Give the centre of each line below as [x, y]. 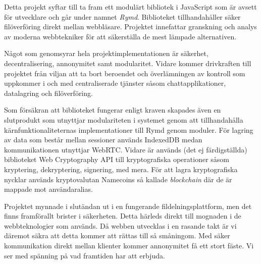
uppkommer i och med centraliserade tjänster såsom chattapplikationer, [115, 83]
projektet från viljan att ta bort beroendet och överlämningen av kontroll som [125, 73]
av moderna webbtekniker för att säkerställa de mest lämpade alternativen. [120, 36]
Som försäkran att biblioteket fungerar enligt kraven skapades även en [113, 110]
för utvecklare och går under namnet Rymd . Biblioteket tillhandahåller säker [122, 16]
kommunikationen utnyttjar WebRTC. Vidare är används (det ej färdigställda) [126, 149]
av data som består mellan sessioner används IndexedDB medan [103, 140]
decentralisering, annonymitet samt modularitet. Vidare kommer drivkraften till [128, 63]
